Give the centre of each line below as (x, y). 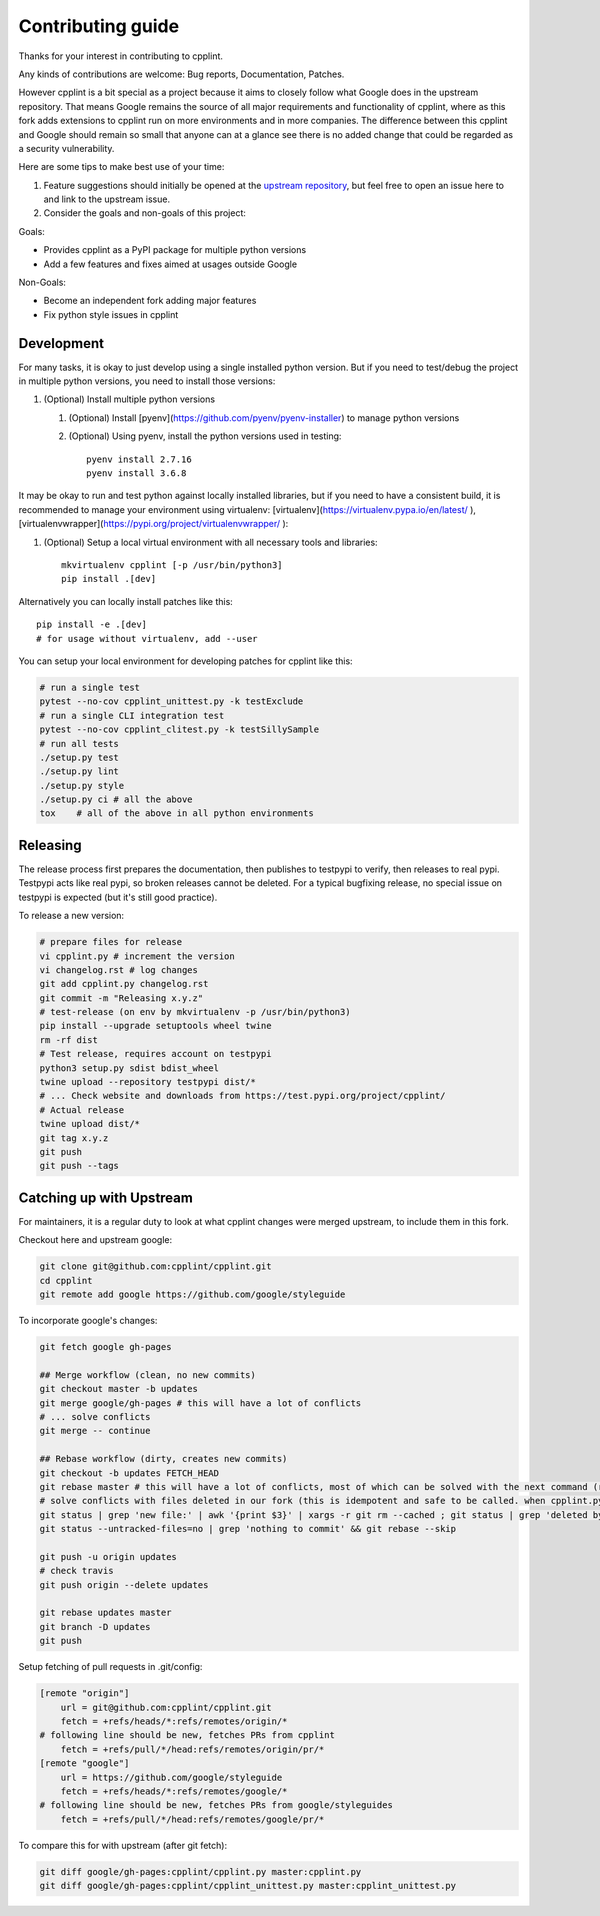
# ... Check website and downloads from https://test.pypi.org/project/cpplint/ (242, 1096)
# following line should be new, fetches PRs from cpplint (187, 1735)
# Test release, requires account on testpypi (155, 1054)
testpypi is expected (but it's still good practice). (118, 897)
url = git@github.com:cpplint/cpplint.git (166, 1707)
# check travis (76, 1571)
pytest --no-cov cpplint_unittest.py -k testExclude (171, 701)
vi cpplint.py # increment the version (137, 956)
